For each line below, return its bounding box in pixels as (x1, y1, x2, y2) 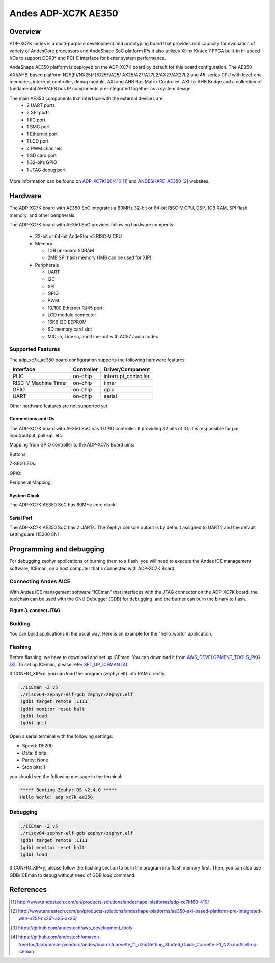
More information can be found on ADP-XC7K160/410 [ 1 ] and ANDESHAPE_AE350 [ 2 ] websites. (9, 178, 210, 184)
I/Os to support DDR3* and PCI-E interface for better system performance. (9, 55, 166, 61)
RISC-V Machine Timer (12, 380, 68, 387)
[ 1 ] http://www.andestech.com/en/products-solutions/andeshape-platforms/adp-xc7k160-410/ (11, 899, 209, 905)
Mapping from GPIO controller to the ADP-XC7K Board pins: (9, 442, 135, 448)
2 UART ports (26, 102, 56, 108)
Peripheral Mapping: (9, 479, 52, 485)
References (9, 885, 47, 894)
